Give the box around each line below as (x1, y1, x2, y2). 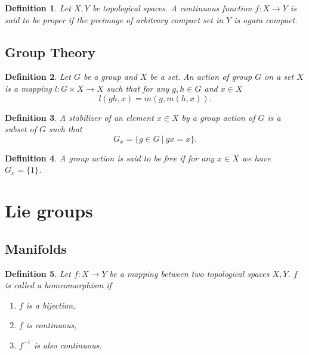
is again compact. (234, 13, 298, 26)
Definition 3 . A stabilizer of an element (5, 111, 154, 123)
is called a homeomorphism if (5, 279, 112, 291)
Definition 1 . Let (5, 2, 71, 14)
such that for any (106, 82, 169, 94)
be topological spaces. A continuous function (92, 2, 252, 14)
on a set (264, 70, 294, 83)
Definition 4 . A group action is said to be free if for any (5, 151, 215, 164)
